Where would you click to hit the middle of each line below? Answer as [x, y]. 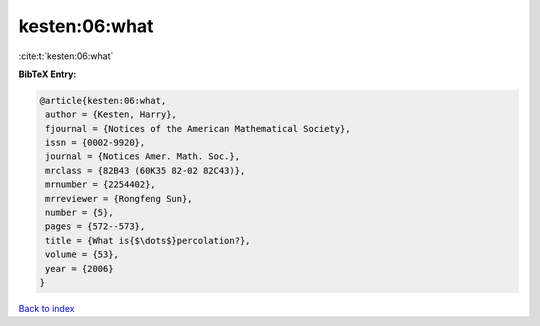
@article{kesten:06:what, [103, 100]
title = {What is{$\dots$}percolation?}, [148, 240]
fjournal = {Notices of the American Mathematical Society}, [198, 128]
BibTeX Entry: [47, 74]
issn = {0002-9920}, [95, 143]
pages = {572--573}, [95, 226]
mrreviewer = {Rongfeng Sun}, [119, 198]
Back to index [46, 308]
